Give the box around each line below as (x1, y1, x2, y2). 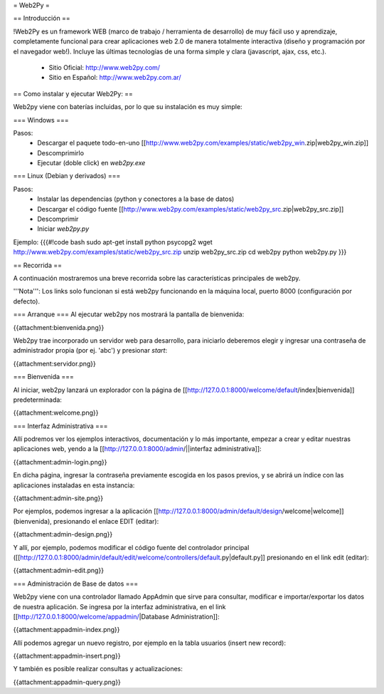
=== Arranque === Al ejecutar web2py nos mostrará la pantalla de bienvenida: (13, 310, 245, 318)
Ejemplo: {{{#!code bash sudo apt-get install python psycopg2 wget (13, 237, 213, 246)
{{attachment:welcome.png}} (13, 408, 99, 417)
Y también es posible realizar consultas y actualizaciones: (13, 665, 183, 673)
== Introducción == (13, 14, 70, 23)
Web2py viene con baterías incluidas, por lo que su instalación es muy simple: (13, 103, 242, 111)
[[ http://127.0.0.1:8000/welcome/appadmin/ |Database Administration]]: (13, 612, 220, 621)
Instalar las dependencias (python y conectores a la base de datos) (37, 195, 235, 203)
